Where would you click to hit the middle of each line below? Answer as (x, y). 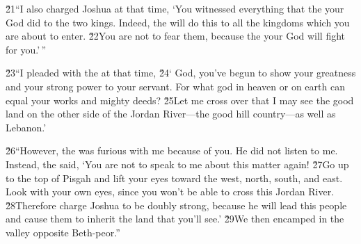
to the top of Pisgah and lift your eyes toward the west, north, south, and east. (174, 178)
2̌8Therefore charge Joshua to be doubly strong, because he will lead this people (176, 205)
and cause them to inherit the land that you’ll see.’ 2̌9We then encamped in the (175, 219)
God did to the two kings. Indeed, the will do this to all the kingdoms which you (178, 22)
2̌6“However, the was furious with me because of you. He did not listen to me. (172, 151)
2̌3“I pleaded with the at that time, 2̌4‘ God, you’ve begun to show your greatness (181, 73)
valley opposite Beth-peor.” (63, 232)
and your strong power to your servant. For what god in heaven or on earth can (175, 86)
